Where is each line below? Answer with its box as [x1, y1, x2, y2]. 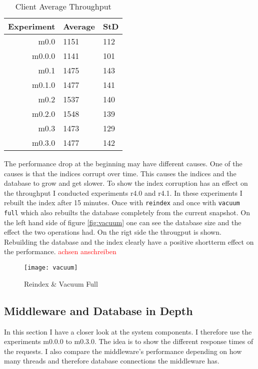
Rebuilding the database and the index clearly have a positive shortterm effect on [4, 236, 254, 247]
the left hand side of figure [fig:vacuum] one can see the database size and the [4, 217, 241, 227]
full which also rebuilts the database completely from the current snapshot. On [4, 207, 250, 218]
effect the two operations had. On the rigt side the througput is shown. [4, 227, 221, 237]
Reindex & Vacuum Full [24, 278, 98, 289]
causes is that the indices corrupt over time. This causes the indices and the [4, 168, 236, 178]
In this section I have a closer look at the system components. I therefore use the [4, 326, 252, 337]
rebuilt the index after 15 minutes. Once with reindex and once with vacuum [4, 197, 240, 208]
